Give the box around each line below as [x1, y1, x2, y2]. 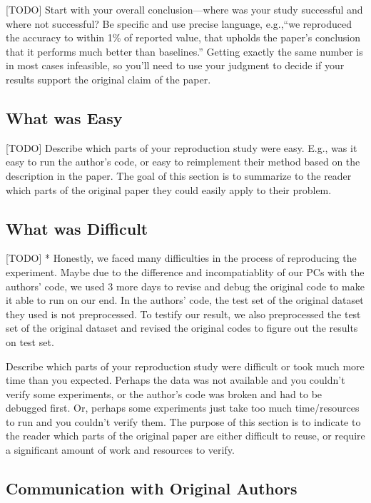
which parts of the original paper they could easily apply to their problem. [6, 182, 332, 197]
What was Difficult [6, 217, 148, 239]
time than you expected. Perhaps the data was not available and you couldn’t [6, 372, 345, 387]
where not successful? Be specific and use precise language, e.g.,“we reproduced [6, 16, 352, 31]
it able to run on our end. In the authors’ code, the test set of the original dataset [6, 293, 364, 308]
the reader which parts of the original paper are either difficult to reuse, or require [6, 428, 365, 443]
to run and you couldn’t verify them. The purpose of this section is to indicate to [6, 414, 361, 429]
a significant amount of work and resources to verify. [6, 442, 235, 457]
